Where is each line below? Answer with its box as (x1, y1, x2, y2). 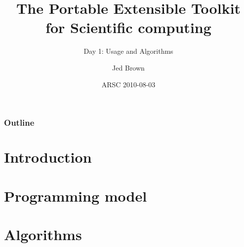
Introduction (4, 147, 92, 167)
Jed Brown (112, 62, 145, 72)
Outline (4, 116, 35, 129)
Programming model (4, 185, 147, 206)
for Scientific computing (45, 17, 211, 37)
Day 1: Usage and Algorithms (83, 46, 173, 56)
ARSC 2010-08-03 (101, 79, 156, 89)
